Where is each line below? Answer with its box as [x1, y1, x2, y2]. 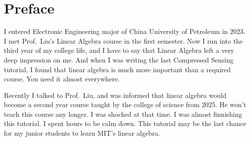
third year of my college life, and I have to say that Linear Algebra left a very [4, 45, 235, 55]
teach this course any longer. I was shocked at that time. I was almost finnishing [4, 109, 242, 119]
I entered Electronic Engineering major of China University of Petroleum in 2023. [4, 26, 246, 36]
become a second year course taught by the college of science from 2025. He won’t [4, 99, 247, 110]
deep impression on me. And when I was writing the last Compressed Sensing [4, 54, 234, 64]
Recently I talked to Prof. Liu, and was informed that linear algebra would [4, 90, 227, 100]
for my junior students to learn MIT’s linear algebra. [4, 128, 160, 138]
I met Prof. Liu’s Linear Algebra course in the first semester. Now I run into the [4, 35, 243, 46]
